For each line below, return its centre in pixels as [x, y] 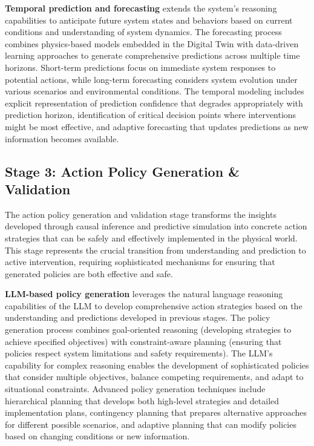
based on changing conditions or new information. [97, 436]
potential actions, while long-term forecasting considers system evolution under [151, 79]
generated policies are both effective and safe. [89, 273]
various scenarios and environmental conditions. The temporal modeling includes [155, 91]
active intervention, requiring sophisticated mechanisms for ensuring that [140, 262]
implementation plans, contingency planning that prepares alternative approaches [156, 412]
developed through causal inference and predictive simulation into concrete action [156, 226]
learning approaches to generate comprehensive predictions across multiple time [152, 55]
